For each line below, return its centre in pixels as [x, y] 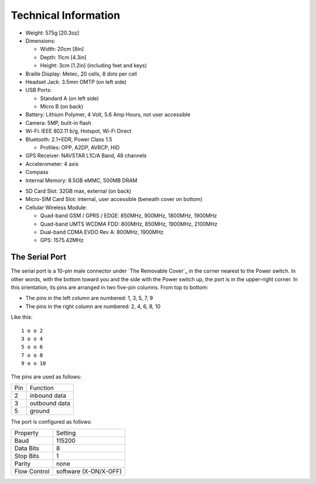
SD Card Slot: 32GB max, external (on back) [78, 191]
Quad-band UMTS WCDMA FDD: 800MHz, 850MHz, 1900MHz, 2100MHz [129, 224]
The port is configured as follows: [51, 421]
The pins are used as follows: [46, 376]
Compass [37, 172]
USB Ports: [39, 90]
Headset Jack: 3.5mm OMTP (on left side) [76, 81]
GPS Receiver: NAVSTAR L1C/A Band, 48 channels [86, 156]
